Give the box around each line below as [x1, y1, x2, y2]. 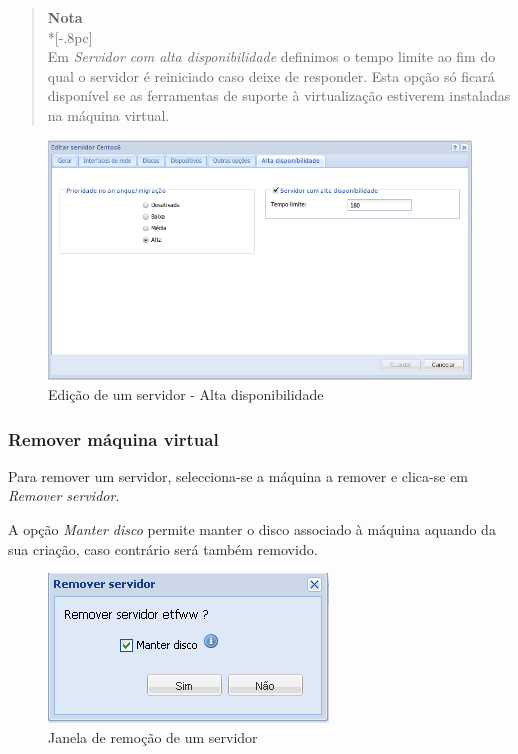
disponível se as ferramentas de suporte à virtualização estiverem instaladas [47, 85, 511, 106]
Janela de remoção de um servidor [48, 726, 258, 747]
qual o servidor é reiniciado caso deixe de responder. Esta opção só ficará [47, 65, 495, 86]
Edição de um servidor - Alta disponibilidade [48, 384, 324, 404]
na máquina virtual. [47, 104, 170, 125]
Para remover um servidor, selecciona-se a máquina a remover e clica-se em [8, 465, 468, 486]
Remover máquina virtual [8, 426, 219, 451]
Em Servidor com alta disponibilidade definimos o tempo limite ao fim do [47, 46, 496, 67]
